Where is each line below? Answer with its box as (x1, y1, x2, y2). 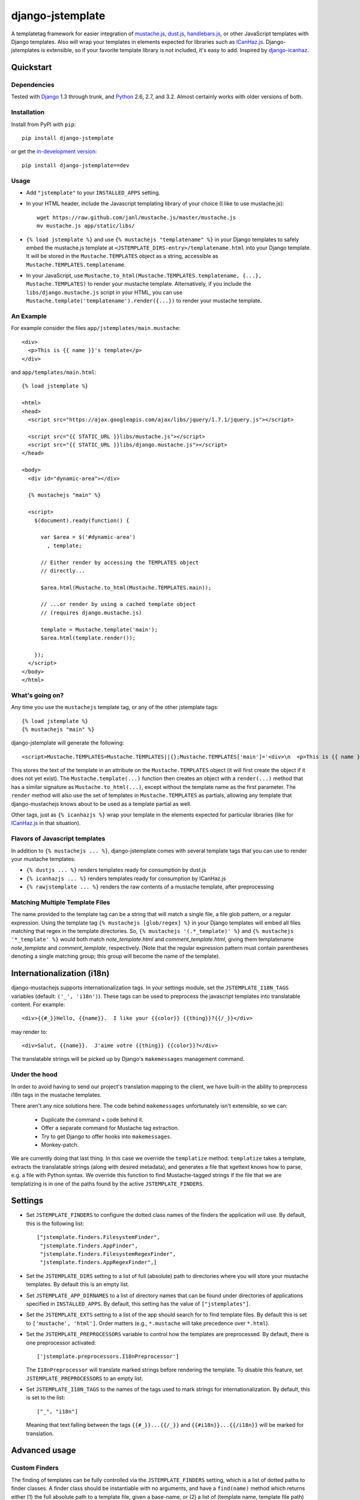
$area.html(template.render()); (40, 635, 136, 641)
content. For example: (11, 1001, 65, 1008)
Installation (11, 108, 45, 116)
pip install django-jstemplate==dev (22, 162, 130, 169)
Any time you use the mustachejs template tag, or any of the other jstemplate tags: (11, 704, 219, 711)
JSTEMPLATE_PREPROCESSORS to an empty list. (26, 1375, 143, 1382)
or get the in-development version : (11, 148, 97, 155)
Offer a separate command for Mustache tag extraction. (41, 1124, 179, 1132)
